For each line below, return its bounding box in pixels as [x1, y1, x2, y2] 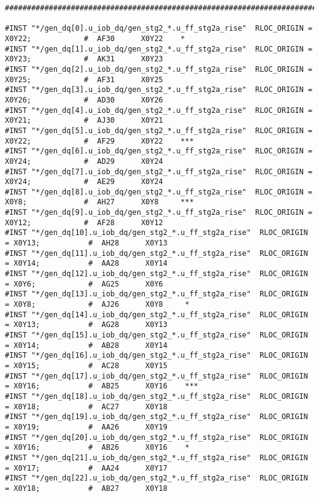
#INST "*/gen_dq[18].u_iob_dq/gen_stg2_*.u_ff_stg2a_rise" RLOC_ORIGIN [5, 391, 308, 401]
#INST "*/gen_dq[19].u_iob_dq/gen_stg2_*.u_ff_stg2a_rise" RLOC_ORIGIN [5, 412, 308, 422]
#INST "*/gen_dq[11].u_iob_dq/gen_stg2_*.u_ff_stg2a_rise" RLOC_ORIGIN [5, 248, 308, 258]
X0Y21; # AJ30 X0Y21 [5, 116, 163, 125]
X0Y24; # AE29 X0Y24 [5, 177, 163, 187]
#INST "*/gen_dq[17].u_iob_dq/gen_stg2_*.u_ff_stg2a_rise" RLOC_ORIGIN [5, 371, 308, 380]
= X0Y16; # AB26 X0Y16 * [5, 443, 190, 452]
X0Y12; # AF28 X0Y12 [5, 218, 163, 227]
